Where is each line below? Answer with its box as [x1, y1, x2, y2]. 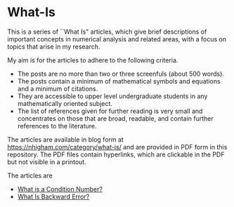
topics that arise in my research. [7, 42, 100, 51]
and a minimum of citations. [17, 84, 98, 93]
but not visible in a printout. [7, 157, 86, 166]
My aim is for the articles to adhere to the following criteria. [7, 55, 178, 64]
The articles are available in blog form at [7, 135, 124, 144]
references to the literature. [17, 121, 97, 130]
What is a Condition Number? [17, 185, 103, 193]
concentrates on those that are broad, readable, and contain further [17, 114, 214, 123]
